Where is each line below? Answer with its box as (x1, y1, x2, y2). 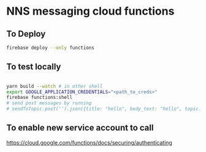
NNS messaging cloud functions (6, 4, 175, 18)
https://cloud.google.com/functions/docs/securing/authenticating (6, 139, 173, 146)
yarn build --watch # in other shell (6, 83, 103, 89)
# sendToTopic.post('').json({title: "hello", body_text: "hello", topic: (6, 106, 202, 112)
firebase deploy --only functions (6, 45, 95, 51)
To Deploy (6, 29, 46, 39)
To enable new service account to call (6, 123, 154, 133)
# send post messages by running (6, 100, 92, 106)
